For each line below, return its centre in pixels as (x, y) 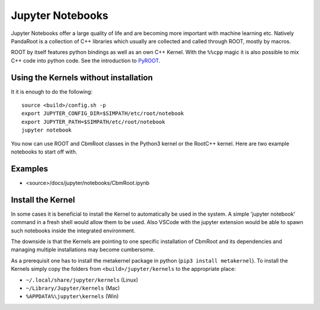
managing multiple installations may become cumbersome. (83, 250)
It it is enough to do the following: (52, 91)
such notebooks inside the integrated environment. (73, 231)
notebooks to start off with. (44, 152)
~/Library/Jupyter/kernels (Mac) (73, 288)
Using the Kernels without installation (82, 77)
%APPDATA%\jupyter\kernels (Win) (72, 296)
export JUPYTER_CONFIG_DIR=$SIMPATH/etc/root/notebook (103, 114)
